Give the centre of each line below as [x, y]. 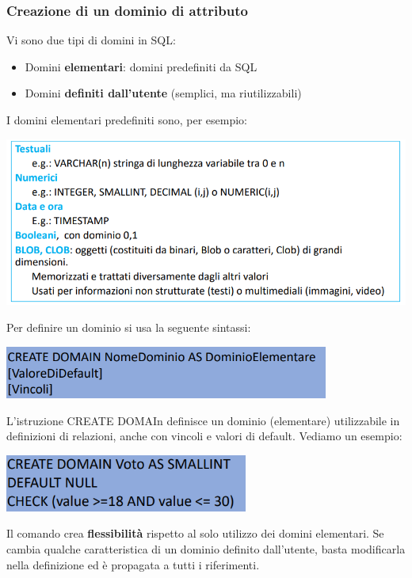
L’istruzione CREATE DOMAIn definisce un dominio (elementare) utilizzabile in [203, 420]
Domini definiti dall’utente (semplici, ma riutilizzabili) [163, 93]
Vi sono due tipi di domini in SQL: [91, 40]
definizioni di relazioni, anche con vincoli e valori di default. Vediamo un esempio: [204, 436]
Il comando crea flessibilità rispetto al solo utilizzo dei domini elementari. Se [195, 533]
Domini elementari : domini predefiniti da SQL [141, 66]
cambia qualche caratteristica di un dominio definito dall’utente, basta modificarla [206, 548]
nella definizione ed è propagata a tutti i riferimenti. [133, 564]
